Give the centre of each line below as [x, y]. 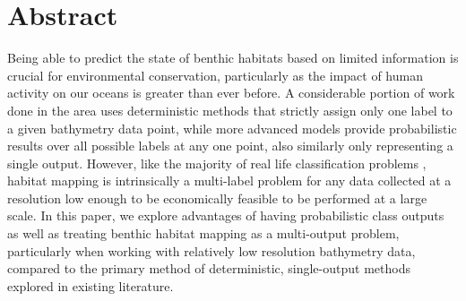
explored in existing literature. [91, 285]
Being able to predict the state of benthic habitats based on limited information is [233, 58]
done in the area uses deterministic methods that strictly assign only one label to [230, 110]
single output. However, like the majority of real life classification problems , [217, 163]
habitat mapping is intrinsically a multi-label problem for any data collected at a [229, 181]
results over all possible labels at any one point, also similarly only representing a [230, 146]
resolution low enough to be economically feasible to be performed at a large [217, 198]
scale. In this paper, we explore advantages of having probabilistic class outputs [226, 215]
